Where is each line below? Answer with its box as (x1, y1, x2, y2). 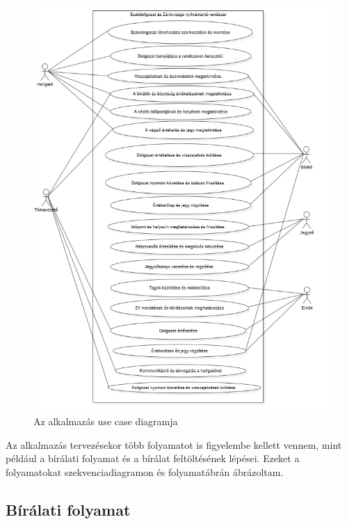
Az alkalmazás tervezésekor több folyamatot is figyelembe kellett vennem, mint (6, 437, 342, 452)
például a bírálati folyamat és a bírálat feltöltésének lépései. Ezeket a (6, 451, 300, 466)
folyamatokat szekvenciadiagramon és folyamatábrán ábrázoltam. (6, 464, 284, 479)
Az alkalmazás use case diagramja (33, 414, 178, 429)
